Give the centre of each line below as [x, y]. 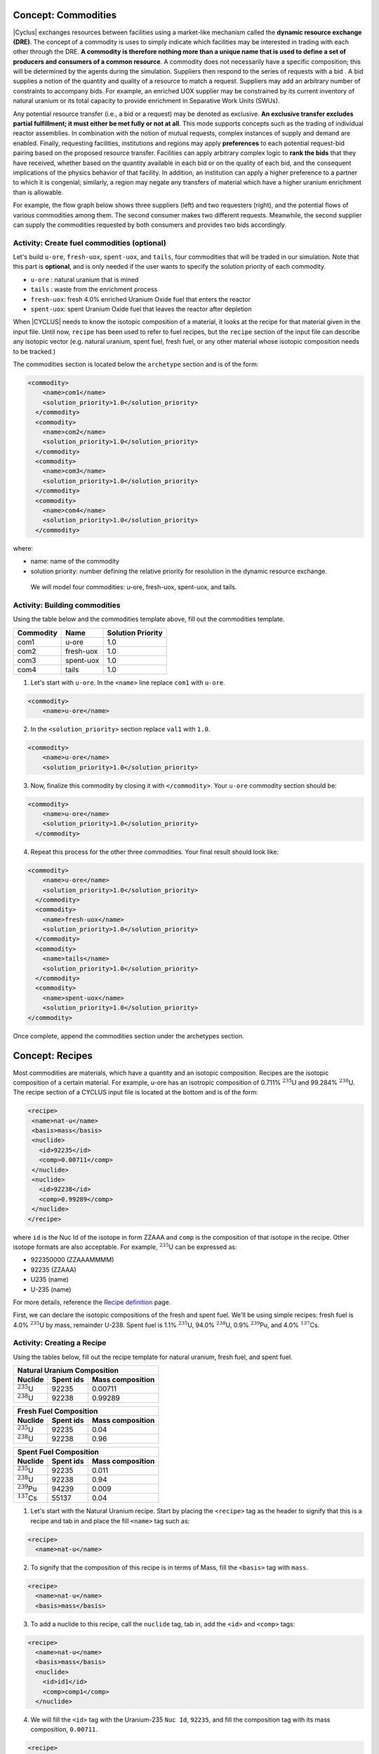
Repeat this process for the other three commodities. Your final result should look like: [155, 852]
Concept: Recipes [53, 1056]
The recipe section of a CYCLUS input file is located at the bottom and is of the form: [136, 1092]
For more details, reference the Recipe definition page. [92, 1302]
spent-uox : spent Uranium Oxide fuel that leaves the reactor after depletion [141, 309]
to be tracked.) [34, 352]
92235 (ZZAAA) [53, 1269]
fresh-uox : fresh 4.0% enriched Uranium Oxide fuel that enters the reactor [140, 299]
